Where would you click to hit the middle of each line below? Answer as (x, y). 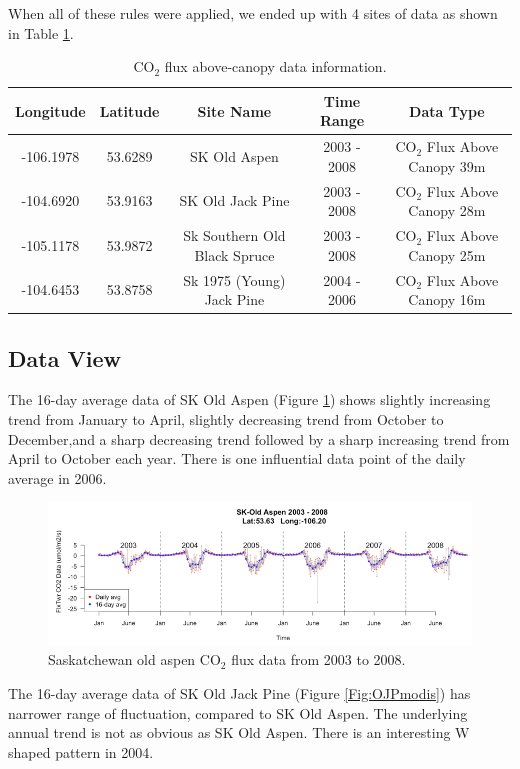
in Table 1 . (41, 32)
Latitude (129, 110)
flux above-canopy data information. (275, 66)
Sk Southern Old (234, 235)
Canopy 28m (447, 210)
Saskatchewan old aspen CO (134, 659)
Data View (64, 357)
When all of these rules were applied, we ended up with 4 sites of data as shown (253, 13)
